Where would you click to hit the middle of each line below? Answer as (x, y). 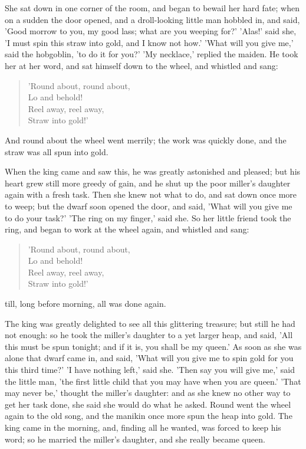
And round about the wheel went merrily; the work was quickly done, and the (146, 140)
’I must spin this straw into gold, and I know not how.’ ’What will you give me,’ (149, 42)
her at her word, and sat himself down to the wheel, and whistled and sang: (142, 65)
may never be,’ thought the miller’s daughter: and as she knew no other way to (148, 393)
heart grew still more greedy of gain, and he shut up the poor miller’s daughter (148, 183)
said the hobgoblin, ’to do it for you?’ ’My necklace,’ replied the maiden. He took (152, 54)
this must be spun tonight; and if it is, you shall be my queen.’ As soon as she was (153, 346)
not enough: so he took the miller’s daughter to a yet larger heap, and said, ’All (149, 335)
